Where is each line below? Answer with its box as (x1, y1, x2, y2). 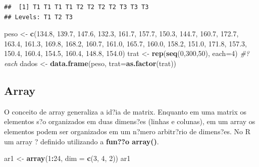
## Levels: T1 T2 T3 (4, 13, 73, 21)
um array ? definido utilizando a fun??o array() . (4, 136, 159, 146)
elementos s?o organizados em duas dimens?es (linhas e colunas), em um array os (4, 116, 255, 127)
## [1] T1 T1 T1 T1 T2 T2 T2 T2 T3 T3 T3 (4, 4, 149, 11)
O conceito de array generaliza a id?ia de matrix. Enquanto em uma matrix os (4, 106, 246, 117)
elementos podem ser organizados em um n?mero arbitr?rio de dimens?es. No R (4, 126, 251, 136)
